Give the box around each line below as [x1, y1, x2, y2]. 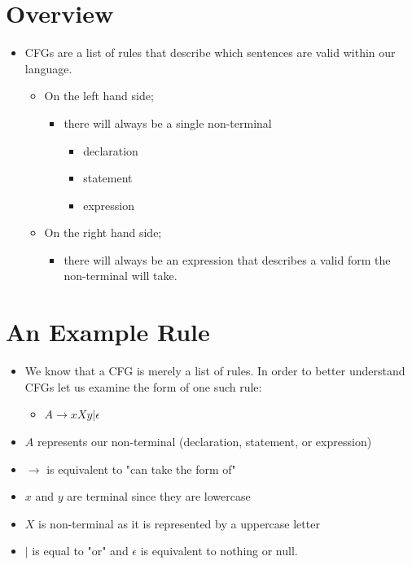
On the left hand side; [44, 87, 154, 104]
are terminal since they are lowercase [67, 488, 251, 505]
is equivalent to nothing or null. [140, 542, 298, 559]
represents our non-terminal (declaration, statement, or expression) [37, 432, 372, 449]
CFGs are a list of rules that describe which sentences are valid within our [24, 44, 396, 61]
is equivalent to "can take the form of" [46, 460, 236, 477]
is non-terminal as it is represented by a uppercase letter [38, 515, 320, 532]
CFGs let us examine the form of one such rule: [24, 378, 262, 395]
